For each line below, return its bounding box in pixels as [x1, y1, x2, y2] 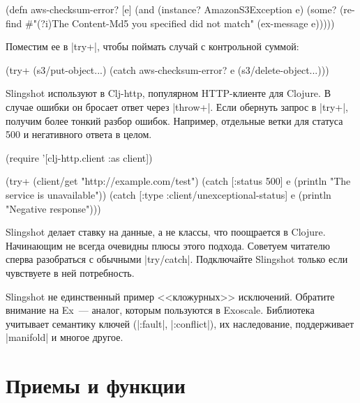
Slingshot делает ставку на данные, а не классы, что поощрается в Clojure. [6, 225, 326, 239]
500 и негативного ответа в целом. [6, 127, 152, 142]
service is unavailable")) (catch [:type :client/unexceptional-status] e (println [6, 187, 331, 201]
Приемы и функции [6, 371, 186, 400]
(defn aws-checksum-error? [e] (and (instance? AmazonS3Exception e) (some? [6, 2, 337, 16]
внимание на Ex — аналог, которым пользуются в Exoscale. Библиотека [6, 303, 315, 317]
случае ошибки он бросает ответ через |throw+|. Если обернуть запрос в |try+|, [6, 99, 349, 114]
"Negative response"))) [6, 201, 101, 215]
